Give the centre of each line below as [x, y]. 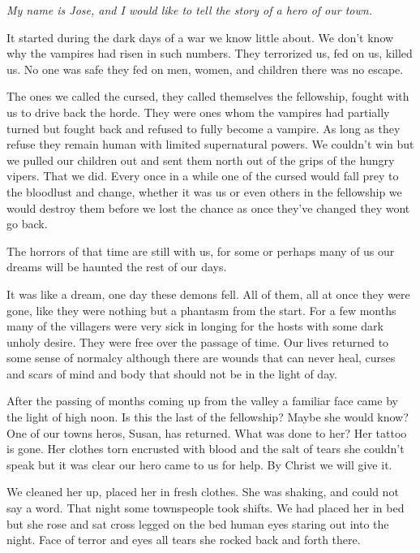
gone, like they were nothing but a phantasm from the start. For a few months [201, 310]
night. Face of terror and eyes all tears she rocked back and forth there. [184, 540]
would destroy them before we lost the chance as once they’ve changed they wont [208, 207]
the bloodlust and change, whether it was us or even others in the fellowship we [204, 191]
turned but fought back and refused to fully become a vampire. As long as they [204, 128]
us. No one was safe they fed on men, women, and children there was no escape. [205, 69]
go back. [27, 224]
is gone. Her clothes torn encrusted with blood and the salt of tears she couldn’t [206, 449]
